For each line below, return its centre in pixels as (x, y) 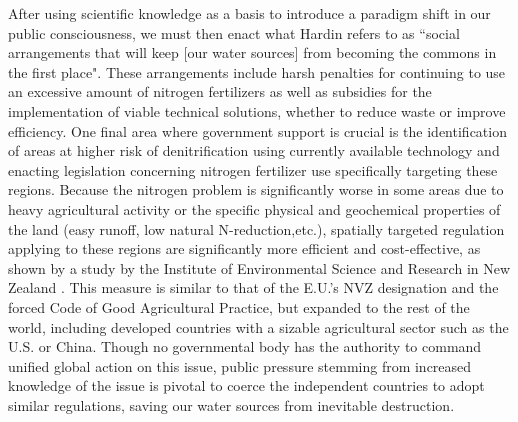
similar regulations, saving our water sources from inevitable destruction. (231, 404)
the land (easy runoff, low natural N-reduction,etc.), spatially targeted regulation (256, 228)
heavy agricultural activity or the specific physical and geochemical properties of (254, 208)
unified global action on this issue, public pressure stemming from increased (240, 365)
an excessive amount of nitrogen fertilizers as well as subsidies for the (220, 91)
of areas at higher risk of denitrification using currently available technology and (254, 150)
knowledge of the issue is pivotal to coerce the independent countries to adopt (246, 385)
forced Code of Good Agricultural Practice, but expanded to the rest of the (239, 306)
